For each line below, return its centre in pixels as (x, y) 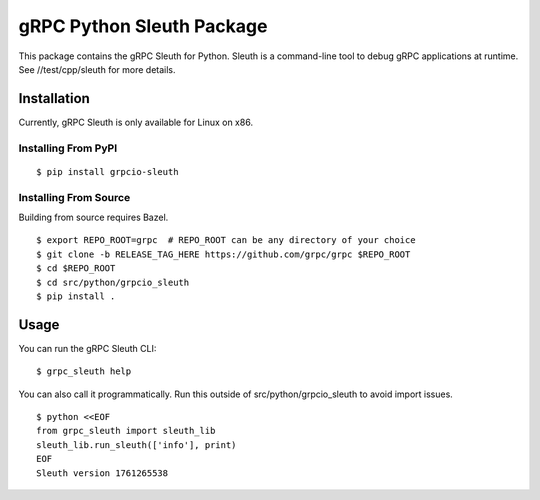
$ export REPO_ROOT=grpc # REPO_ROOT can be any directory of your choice (226, 240)
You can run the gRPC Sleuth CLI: (87, 348)
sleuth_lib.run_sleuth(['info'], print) (136, 444)
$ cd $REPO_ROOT (76, 268)
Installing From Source (74, 197)
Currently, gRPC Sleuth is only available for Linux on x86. (136, 122)
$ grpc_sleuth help (84, 371)
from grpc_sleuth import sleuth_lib (126, 431)
